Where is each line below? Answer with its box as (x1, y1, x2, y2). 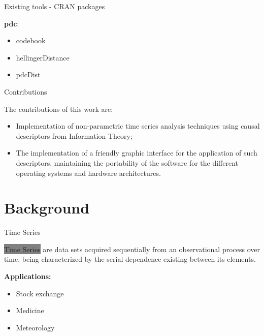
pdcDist (16, 69, 41, 80)
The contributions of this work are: (4, 103, 113, 114)
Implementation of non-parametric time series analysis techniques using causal (16, 120, 260, 131)
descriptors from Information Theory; (16, 130, 133, 141)
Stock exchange (16, 288, 64, 298)
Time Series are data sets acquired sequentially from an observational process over (4, 243, 260, 254)
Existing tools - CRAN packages (4, 1, 105, 11)
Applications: (4, 271, 51, 282)
